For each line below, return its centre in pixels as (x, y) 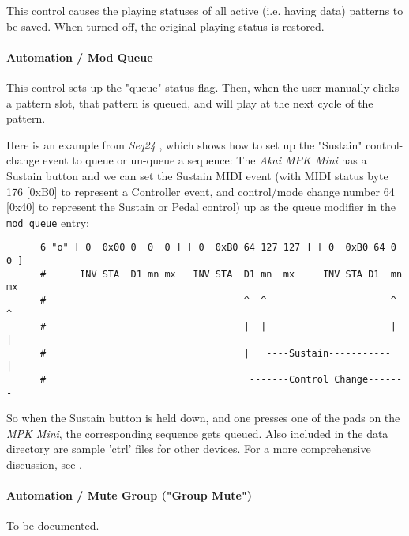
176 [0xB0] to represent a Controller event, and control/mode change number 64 (201, 191)
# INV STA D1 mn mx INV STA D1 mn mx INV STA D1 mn (221, 274)
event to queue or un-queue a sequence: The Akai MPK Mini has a (205, 160)
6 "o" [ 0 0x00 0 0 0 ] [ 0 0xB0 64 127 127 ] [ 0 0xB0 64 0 (218, 248)
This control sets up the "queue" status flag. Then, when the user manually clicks (203, 87)
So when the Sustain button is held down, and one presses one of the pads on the (203, 418)
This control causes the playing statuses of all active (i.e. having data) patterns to (205, 10)
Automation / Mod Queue (80, 57)
